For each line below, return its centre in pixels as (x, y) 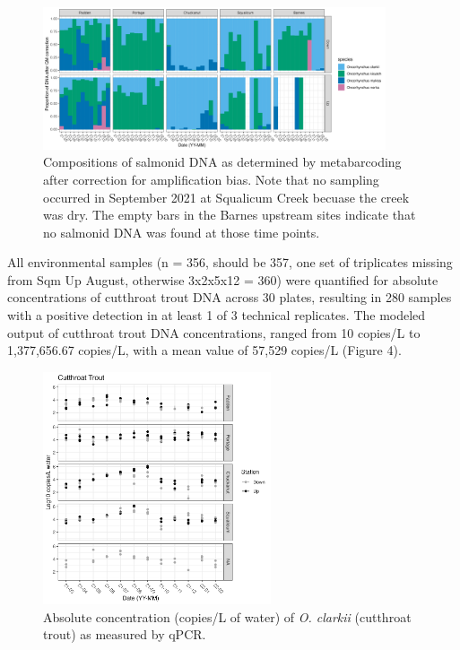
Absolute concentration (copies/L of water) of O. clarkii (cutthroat (227, 616)
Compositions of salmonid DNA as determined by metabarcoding (222, 162)
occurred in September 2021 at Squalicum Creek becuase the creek (226, 197)
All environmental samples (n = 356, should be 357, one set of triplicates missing (230, 262)
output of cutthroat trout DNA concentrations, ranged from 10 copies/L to (214, 332)
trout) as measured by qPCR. (125, 634)
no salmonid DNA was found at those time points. (182, 232)
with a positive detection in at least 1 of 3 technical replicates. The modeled (217, 315)
